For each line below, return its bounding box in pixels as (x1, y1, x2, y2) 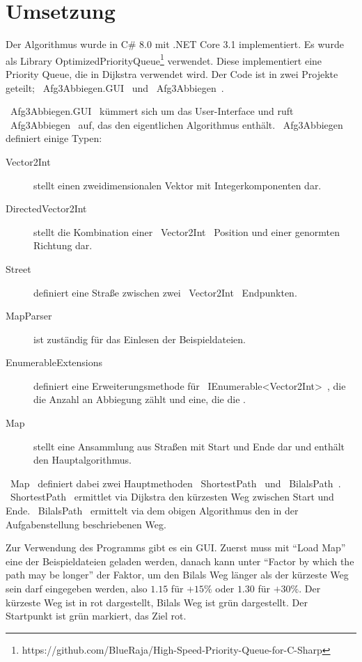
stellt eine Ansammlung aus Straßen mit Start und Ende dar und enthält (33, 439, 345, 453)
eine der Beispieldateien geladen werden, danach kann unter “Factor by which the (6, 553, 354, 568)
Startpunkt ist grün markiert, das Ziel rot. (6, 608, 187, 623)
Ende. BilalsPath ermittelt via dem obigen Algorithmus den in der (6, 503, 299, 518)
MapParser (6, 308, 52, 323)
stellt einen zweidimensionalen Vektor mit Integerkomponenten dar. (33, 178, 322, 192)
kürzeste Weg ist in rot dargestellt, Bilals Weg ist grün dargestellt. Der (6, 594, 308, 609)
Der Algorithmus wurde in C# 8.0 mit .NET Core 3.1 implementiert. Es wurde (6, 37, 344, 52)
